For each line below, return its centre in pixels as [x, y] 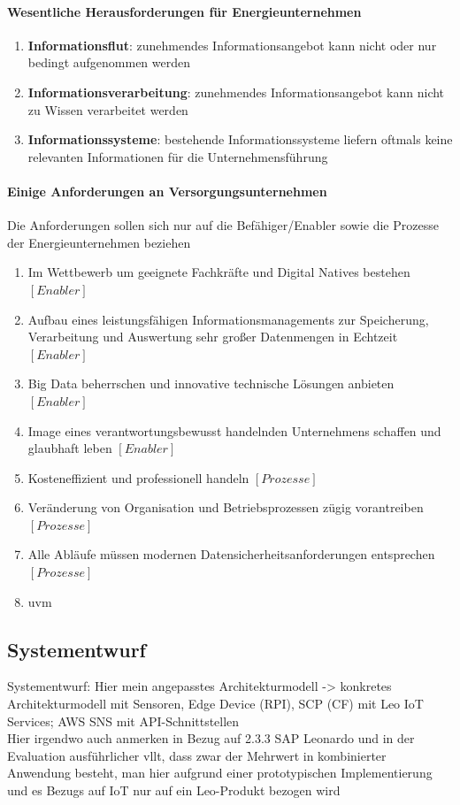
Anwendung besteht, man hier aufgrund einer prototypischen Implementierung [220, 773]
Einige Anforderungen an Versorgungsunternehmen [167, 191]
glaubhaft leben [70, 448]
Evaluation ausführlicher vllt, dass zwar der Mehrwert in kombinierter [197, 755]
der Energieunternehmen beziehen [99, 242]
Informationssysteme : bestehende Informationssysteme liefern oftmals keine [240, 139]
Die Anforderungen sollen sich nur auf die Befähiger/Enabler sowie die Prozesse [223, 225]
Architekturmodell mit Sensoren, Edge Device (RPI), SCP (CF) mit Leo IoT [215, 704]
